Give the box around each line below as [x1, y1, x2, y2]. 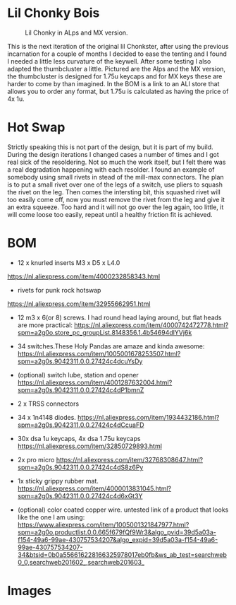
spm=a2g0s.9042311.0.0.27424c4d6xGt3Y [17, 491, 143, 500]
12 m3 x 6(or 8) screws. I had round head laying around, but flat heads [17, 313, 222, 322]
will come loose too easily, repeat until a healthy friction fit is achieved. [7, 210, 213, 218]
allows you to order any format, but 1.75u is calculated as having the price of [7, 87, 229, 95]
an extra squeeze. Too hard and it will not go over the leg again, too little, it [7, 203, 224, 211]
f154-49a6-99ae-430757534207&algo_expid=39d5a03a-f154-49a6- [17, 535, 218, 544]
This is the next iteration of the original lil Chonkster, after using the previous [7, 42, 229, 50]
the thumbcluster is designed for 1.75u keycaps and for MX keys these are [7, 72, 223, 81]
